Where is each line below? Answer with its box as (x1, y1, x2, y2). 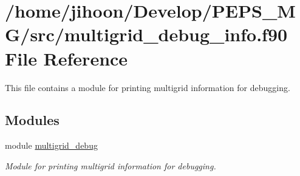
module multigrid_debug (5, 139, 98, 152)
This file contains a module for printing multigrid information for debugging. (5, 81, 290, 93)
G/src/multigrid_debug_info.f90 (5, 22, 288, 47)
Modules (5, 110, 60, 129)
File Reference (5, 46, 128, 70)
